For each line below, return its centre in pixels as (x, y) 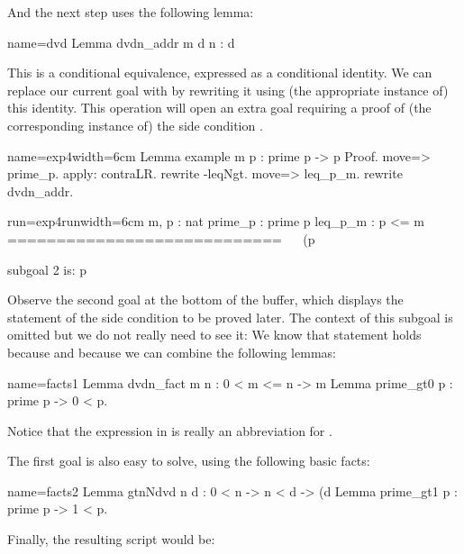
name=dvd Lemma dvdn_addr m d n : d (121, 42)
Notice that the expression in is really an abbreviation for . (170, 430)
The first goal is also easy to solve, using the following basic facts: (189, 461)
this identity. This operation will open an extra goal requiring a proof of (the (219, 108)
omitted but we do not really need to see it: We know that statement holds (214, 335)
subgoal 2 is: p (47, 269)
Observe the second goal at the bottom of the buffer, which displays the (205, 300)
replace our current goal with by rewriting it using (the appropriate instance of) (228, 90)
